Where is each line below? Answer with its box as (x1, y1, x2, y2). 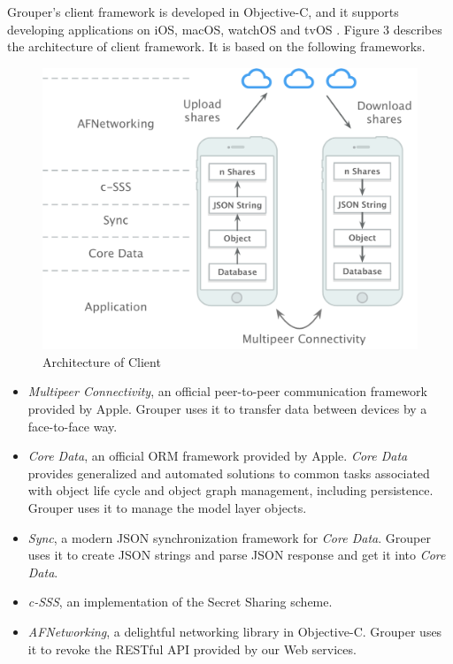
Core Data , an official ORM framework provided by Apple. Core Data (27, 446, 408, 465)
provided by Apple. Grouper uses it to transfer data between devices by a (27, 399, 427, 417)
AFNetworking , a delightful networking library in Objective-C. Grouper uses (27, 622, 442, 640)
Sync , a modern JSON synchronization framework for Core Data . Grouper (27, 528, 431, 546)
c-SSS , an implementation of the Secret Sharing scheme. (27, 592, 333, 611)
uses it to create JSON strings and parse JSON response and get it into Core (27, 546, 446, 564)
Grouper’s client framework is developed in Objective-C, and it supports (7, 3, 399, 20)
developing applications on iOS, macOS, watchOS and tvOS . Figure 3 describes (7, 19, 442, 38)
